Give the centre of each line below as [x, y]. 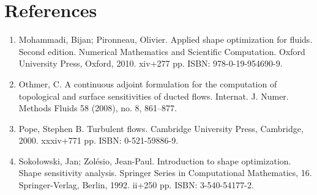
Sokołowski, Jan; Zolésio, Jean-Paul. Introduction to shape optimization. [155, 160]
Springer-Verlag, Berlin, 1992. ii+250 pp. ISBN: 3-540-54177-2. [136, 185]
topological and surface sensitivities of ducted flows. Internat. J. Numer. [154, 96]
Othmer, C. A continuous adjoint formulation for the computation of [148, 83]
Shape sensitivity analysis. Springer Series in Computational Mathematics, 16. [165, 173]
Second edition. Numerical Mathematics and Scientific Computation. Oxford [162, 51]
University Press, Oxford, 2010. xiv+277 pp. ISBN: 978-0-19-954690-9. [151, 63]
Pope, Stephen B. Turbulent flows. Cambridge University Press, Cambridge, [161, 128]
